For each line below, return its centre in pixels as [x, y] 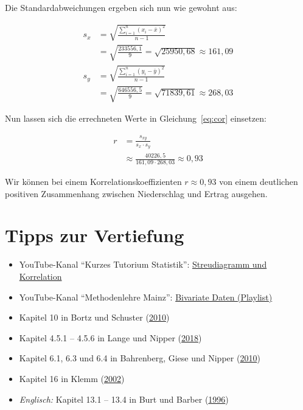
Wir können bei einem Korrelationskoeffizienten [93, 182]
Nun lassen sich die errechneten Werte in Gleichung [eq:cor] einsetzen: [136, 118]
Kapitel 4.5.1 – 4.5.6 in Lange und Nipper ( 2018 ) [110, 337]
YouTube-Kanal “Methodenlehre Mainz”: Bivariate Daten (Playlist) [146, 297]
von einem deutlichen [259, 182]
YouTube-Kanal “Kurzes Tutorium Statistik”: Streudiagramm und [143, 264]
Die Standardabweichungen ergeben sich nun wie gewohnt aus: [121, 7]
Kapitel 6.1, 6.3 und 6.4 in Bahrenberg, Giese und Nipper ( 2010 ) [140, 358]
